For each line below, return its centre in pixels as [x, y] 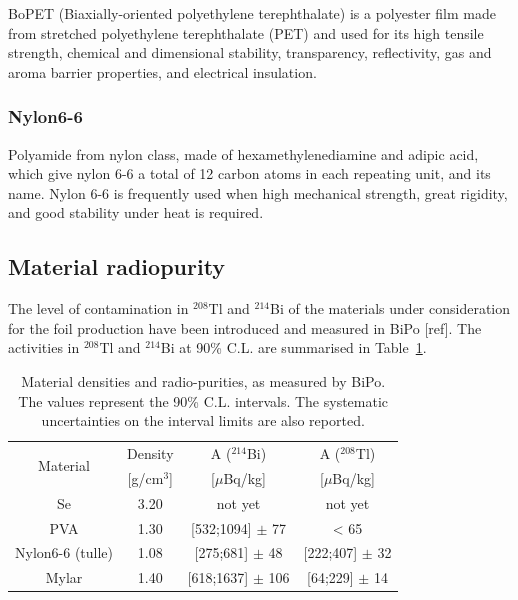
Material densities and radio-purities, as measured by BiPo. [203, 380]
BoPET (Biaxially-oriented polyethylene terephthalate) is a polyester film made [252, 13]
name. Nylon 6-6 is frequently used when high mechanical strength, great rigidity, [258, 192]
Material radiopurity [117, 266]
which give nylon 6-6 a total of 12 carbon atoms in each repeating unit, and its [249, 173]
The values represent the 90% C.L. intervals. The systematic [203, 400]
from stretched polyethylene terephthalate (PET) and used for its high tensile [246, 32]
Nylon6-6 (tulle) [64, 552]
